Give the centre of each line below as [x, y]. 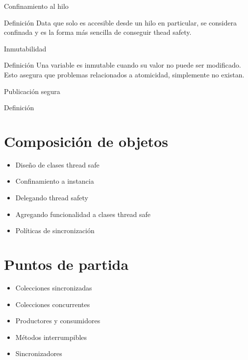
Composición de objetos [86, 141]
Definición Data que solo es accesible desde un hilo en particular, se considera [120, 22]
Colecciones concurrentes [53, 304]
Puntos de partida [66, 264]
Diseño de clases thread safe [57, 164]
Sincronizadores [39, 353]
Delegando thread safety [52, 198]
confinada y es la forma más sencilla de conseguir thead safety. [98, 32]
